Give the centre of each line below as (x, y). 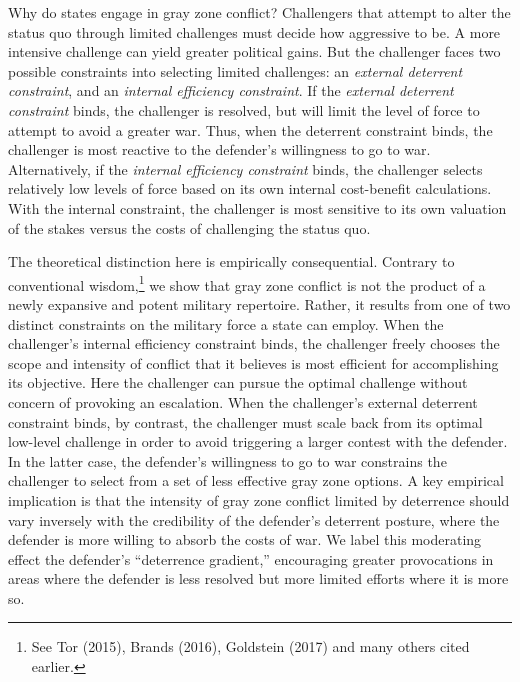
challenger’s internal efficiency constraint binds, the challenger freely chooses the (254, 343)
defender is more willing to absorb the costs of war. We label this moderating (245, 539)
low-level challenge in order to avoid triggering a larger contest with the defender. (258, 441)
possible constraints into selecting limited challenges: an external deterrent (235, 70)
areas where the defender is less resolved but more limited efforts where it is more (258, 578)
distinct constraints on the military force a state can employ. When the (226, 323)
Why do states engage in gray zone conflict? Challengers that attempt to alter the (259, 12)
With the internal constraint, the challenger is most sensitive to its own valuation (257, 207)
